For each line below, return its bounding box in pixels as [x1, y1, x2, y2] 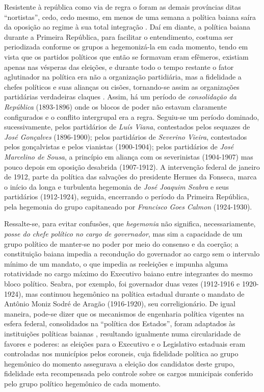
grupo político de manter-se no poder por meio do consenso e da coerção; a [4, 238, 239, 249]
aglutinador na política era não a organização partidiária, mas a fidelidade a [4, 71, 242, 82]
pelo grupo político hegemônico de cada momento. [4, 378, 161, 388]
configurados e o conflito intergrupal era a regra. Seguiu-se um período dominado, [4, 111, 259, 122]
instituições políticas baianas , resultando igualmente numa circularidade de [4, 328, 241, 338]
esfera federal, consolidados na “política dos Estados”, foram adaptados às [4, 318, 235, 329]
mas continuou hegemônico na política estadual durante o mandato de [25, 288, 245, 299]
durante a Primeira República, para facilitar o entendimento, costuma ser [4, 31, 233, 42]
